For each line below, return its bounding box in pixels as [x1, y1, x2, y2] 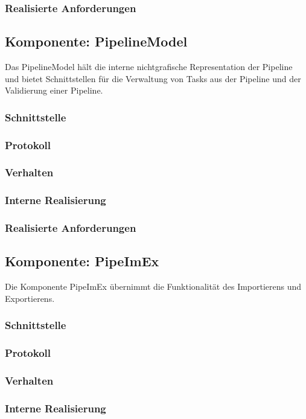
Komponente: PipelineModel [5, 32, 188, 51]
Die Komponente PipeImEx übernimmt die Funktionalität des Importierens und [5, 280, 302, 293]
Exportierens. [5, 292, 55, 304]
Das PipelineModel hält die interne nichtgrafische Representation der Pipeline [5, 60, 293, 73]
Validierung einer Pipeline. [5, 84, 103, 97]
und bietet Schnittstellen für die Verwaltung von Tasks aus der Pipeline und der [5, 72, 301, 85]
